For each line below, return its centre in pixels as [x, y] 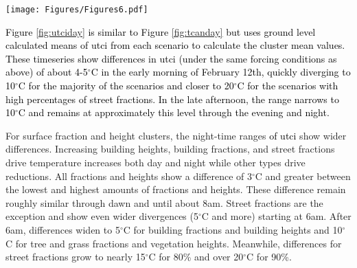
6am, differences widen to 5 [63, 229]
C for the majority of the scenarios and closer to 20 [126, 86]
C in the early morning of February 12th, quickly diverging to [221, 72]
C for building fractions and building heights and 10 [233, 229]
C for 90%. [269, 257]
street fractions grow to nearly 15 [76, 257]
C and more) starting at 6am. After [276, 216]
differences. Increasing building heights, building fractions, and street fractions [170, 149]
